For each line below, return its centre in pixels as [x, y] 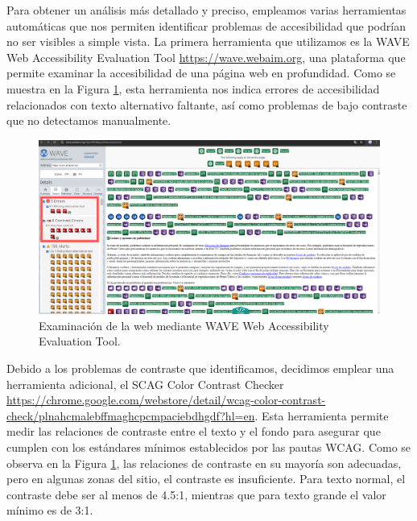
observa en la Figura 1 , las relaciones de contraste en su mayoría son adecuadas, [204, 463]
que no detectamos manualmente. [89, 120]
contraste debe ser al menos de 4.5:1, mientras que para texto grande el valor [196, 494]
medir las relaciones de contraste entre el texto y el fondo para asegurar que [194, 431]
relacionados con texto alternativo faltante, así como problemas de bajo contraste [207, 104]
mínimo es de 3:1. [50, 510]
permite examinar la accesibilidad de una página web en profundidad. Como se [201, 73]
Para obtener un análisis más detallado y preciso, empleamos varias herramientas [206, 10]
